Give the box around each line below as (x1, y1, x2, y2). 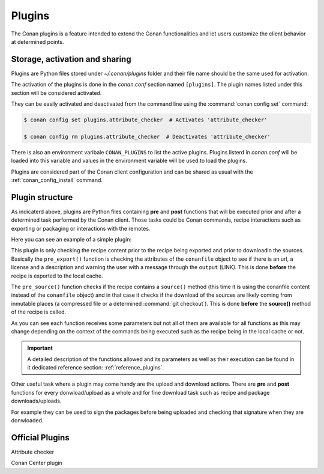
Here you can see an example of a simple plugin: (11, 236, 132, 243)
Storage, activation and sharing (11, 54, 131, 64)
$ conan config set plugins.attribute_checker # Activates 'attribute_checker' (23, 117, 268, 123)
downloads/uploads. (11, 397, 62, 405)
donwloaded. (11, 417, 44, 424)
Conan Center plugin (11, 460, 62, 467)
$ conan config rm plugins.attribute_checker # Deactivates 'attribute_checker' (23, 133, 271, 140)
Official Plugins (11, 433, 70, 443)
